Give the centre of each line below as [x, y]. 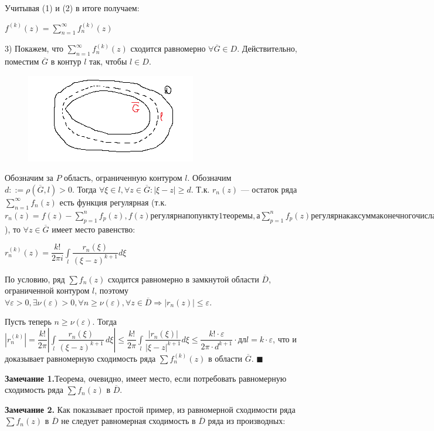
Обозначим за [29, 178]
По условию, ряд [35, 279]
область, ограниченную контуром [123, 178]
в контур [66, 61]
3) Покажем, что [34, 48]
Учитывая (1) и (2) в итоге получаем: [72, 8]
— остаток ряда [269, 189]
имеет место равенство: [94, 229]
